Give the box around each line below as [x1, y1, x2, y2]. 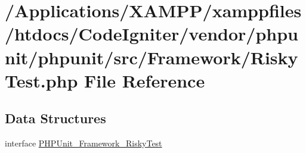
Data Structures [5, 109, 106, 127]
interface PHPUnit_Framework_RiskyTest [5, 137, 162, 149]
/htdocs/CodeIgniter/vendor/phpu [5, 21, 298, 46]
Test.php [5, 68, 78, 92]
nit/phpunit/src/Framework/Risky [5, 45, 298, 69]
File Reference [84, 68, 205, 92]
